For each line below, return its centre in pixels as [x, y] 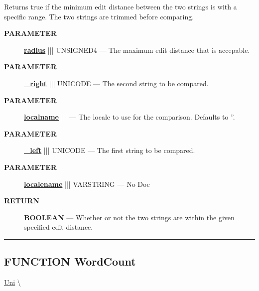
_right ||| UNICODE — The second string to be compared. [116, 83]
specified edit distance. [59, 227]
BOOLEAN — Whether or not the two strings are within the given [129, 217]
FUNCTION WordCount [70, 261]
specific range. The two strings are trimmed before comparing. [99, 16]
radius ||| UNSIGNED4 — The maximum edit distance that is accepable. [137, 50]
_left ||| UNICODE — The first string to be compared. [110, 150]
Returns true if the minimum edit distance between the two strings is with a [121, 6]
